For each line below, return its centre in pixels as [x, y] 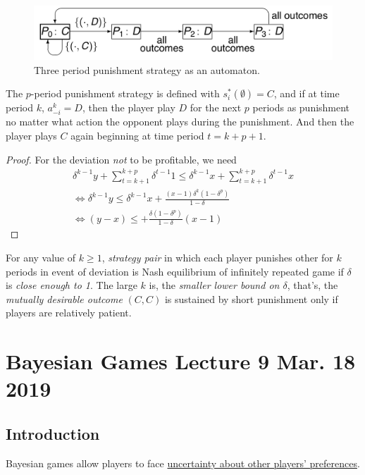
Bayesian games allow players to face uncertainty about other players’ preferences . [183, 463]
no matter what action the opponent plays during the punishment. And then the [180, 122]
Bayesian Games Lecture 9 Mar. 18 [181, 361]
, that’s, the [313, 285]
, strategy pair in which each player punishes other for [217, 258]
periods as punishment [301, 107]
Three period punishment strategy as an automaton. [147, 69]
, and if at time [307, 93]
